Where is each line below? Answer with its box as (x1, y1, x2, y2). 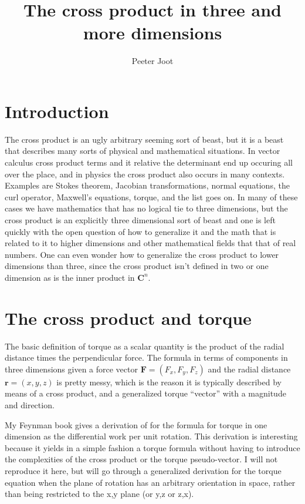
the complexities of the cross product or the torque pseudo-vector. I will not (5, 453, 278, 465)
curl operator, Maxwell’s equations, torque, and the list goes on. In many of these (5, 190, 298, 203)
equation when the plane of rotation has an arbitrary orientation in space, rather (5, 476, 296, 488)
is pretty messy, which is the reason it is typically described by (56, 375, 282, 388)
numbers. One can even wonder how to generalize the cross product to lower (5, 248, 279, 260)
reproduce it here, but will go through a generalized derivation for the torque (5, 465, 282, 477)
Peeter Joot (131, 55, 174, 67)
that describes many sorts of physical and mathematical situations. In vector (5, 145, 280, 157)
